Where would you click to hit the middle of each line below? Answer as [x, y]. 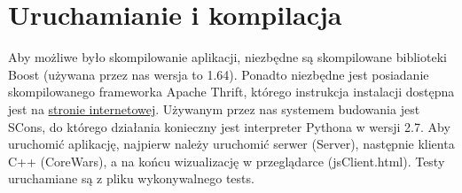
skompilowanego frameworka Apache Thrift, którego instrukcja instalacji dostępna [231, 92]
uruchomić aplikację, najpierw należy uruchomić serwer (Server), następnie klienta [231, 144]
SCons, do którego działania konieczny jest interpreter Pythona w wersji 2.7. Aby [229, 126]
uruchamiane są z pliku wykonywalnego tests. [131, 178]
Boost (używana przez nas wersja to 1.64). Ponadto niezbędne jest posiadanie [219, 74]
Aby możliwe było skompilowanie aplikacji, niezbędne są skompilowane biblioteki [227, 57]
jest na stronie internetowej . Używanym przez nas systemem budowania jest [214, 108]
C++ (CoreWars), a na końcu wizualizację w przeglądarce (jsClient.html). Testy [227, 161]
